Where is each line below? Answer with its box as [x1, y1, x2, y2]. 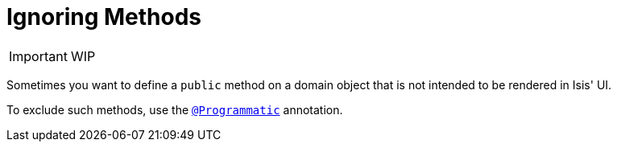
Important [9, 47, 68, 64]
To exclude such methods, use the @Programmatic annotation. [6, 102, 343, 117]
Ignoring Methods [6, 3, 202, 31]
